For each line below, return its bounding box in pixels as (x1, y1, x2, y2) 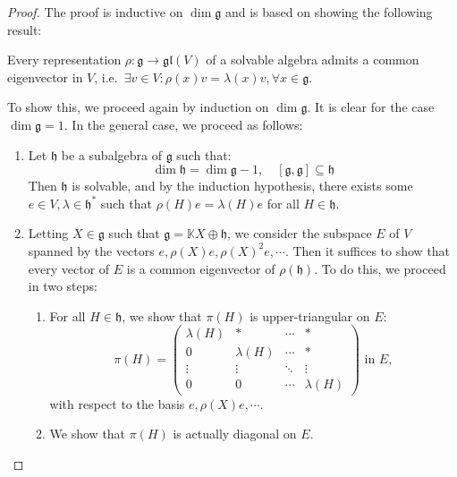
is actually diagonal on (173, 424, 297, 443)
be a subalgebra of (61, 145, 162, 164)
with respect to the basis (49, 394, 185, 413)
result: (7, 20, 42, 38)
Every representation (7, 50, 122, 69)
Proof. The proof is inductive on (7, 3, 183, 21)
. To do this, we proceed (314, 259, 446, 277)
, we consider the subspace (226, 224, 372, 243)
